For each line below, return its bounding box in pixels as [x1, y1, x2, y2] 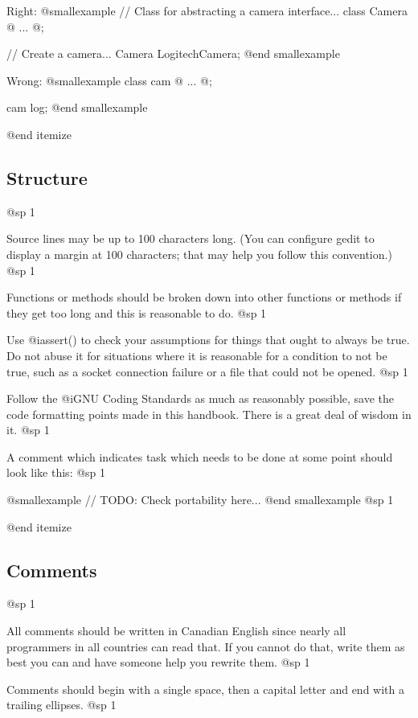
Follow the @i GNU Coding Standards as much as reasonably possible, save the [6, 390, 394, 407]
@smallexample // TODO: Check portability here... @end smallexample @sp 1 [6, 491, 394, 508]
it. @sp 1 [6, 421, 50, 438]
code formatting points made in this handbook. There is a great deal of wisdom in [6, 405, 412, 422]
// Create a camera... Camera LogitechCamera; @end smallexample [6, 45, 340, 62]
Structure [6, 165, 88, 190]
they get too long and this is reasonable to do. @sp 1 [6, 304, 267, 321]
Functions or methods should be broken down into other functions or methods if [6, 289, 402, 306]
